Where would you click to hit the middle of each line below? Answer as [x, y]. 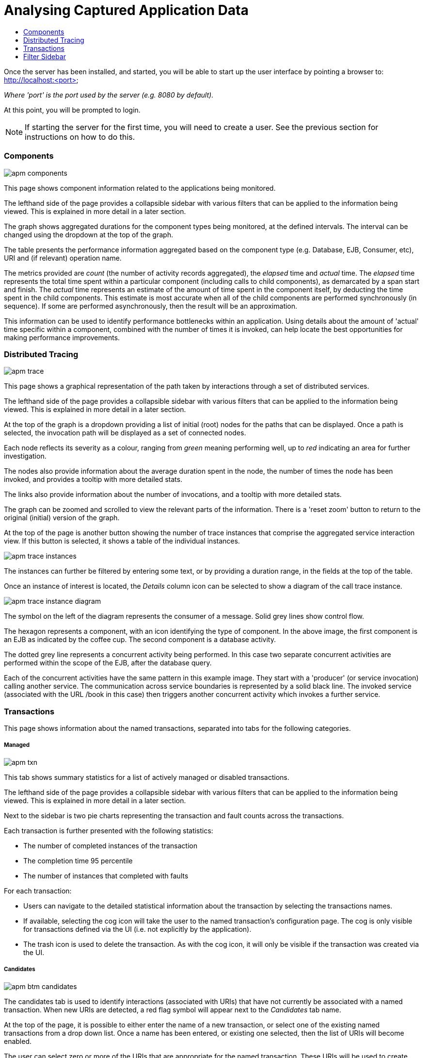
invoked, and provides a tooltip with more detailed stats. [93, 479]
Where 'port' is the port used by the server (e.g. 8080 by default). [109, 95]
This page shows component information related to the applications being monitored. [140, 188]
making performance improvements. [62, 337]
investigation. [25, 456]
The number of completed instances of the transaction [110, 845]
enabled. [18, 1041]
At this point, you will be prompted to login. [72, 110]
